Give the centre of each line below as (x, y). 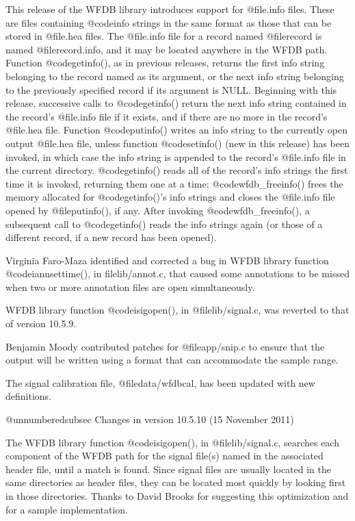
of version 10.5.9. (41, 323)
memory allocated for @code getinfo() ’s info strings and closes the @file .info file (170, 197)
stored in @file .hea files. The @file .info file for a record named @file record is (164, 36)
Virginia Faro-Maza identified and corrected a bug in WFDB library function (167, 260)
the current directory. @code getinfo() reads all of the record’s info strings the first (177, 170)
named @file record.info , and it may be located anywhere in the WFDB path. (167, 49)
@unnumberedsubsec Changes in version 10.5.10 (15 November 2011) (150, 419)
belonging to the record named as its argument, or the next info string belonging (175, 76)
